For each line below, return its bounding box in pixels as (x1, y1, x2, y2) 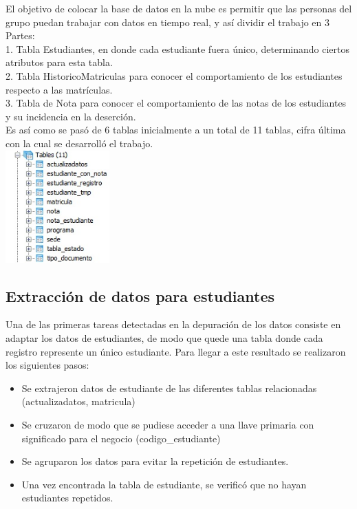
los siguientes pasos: (6, 358, 89, 372)
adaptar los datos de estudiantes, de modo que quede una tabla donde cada (6, 331, 323, 345)
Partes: (6, 28, 35, 43)
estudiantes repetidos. (21, 490, 113, 505)
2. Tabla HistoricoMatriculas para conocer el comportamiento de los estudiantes (6, 68, 343, 83)
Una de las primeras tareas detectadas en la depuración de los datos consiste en (6, 317, 341, 332)
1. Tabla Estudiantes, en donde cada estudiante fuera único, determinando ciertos (6, 41, 349, 56)
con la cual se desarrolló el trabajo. (6, 136, 153, 150)
